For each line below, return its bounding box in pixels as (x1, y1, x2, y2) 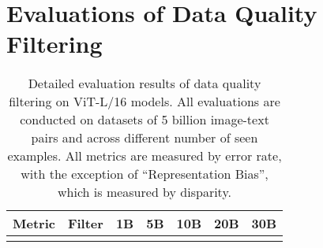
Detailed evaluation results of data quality (28, 74, 261, 93)
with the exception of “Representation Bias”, (21, 165, 269, 183)
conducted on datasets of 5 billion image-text (20, 110, 269, 129)
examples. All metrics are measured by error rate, (7, 146, 282, 165)
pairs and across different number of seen (31, 128, 258, 147)
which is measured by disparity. (58, 183, 231, 202)
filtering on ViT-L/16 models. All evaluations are (9, 92, 280, 111)
